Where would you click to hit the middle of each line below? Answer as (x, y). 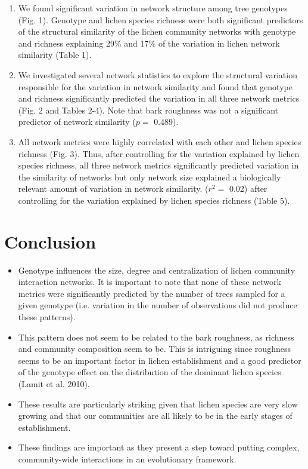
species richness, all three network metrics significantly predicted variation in (158, 165)
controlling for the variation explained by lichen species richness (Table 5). (154, 200)
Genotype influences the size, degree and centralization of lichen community (157, 270)
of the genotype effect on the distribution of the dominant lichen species (150, 372)
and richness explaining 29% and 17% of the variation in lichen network (149, 43)
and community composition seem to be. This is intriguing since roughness (154, 349)
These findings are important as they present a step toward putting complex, (159, 447)
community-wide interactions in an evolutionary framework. (127, 459)
